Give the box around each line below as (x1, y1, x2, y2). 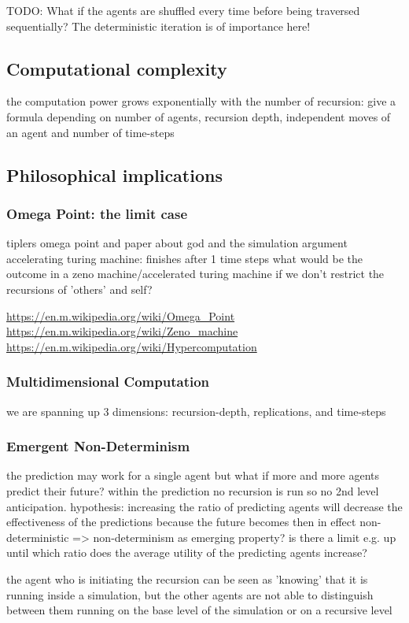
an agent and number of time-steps (6, 124, 175, 140)
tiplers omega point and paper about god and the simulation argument (6, 235, 348, 251)
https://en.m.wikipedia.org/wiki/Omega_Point (6, 307, 235, 324)
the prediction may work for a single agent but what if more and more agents (6, 467, 379, 484)
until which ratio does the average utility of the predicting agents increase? (6, 544, 367, 561)
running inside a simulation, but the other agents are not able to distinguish (6, 586, 374, 603)
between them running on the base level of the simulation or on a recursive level (6, 602, 392, 618)
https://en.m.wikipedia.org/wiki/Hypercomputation (6, 338, 257, 354)
